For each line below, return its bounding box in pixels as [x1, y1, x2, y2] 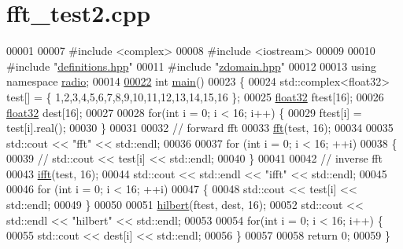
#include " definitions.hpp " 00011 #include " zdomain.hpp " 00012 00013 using [6, 57, 377, 74]
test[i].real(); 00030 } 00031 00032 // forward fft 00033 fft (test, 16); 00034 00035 [6, 119, 394, 136]
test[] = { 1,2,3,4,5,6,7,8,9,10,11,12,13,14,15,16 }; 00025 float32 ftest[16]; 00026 [6, 88, 384, 104]
